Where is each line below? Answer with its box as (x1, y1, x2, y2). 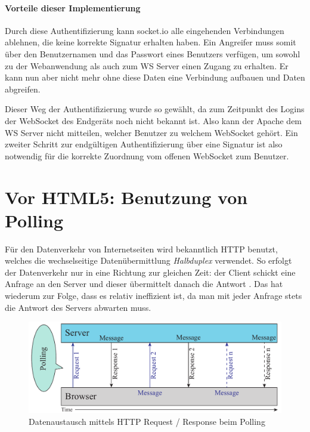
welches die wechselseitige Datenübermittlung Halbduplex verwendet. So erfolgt (5, 254, 292, 267)
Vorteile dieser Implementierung (5, 1, 141, 14)
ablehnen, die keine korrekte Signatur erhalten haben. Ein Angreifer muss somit (5, 36, 296, 48)
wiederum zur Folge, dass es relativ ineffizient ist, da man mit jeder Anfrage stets (5, 289, 302, 302)
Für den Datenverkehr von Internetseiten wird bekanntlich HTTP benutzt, (5, 242, 278, 255)
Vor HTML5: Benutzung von (5, 184, 248, 209)
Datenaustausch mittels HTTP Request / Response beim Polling (29, 415, 265, 427)
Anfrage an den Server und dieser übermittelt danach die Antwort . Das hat (5, 277, 283, 290)
